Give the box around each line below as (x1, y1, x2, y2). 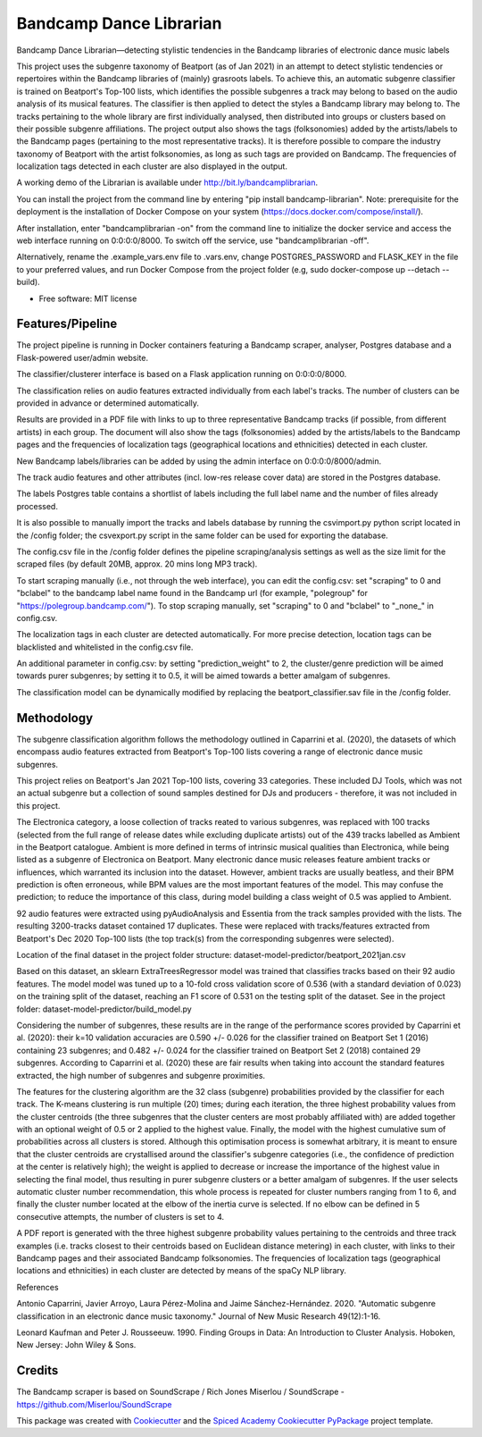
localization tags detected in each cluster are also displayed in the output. (16, 161, 287, 172)
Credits (16, 1363, 59, 1378)
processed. (16, 500, 58, 511)
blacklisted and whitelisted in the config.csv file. (16, 642, 194, 652)
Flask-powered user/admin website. (16, 352, 149, 363)
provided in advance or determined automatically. (16, 398, 200, 408)
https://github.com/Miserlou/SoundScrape (16, 1399, 173, 1409)
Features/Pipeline (16, 316, 118, 332)
